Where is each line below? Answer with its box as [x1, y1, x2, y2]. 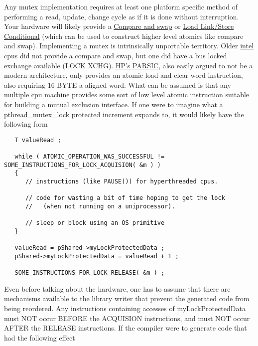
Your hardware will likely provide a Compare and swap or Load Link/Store [4, 21, 234, 31]
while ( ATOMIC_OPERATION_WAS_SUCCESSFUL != [14, 153, 165, 161]
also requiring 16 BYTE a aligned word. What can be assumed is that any [4, 79, 231, 90]
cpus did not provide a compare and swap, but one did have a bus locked [4, 50, 227, 60]
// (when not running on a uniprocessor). [25, 202, 175, 210]
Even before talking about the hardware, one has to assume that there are [4, 283, 231, 294]
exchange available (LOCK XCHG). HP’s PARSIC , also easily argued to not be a [4, 60, 253, 70]
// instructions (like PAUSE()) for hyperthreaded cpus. [25, 178, 218, 185]
